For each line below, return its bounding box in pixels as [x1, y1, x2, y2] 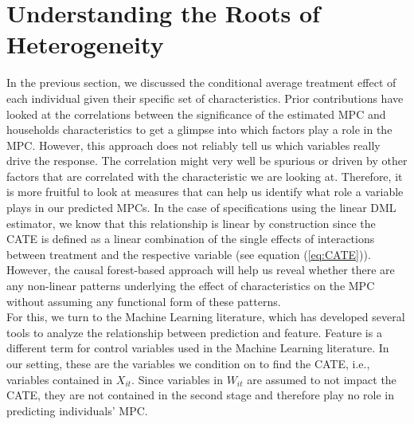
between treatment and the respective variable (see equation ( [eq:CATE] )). [6, 245, 371, 262]
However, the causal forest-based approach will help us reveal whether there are [6, 261, 395, 278]
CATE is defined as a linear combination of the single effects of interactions [6, 230, 375, 247]
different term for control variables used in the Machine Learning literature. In [6, 340, 389, 356]
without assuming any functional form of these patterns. [6, 292, 281, 309]
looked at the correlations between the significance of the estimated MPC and [6, 105, 386, 122]
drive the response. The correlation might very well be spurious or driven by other [6, 152, 408, 169]
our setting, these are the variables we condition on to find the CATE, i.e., [6, 355, 370, 371]
